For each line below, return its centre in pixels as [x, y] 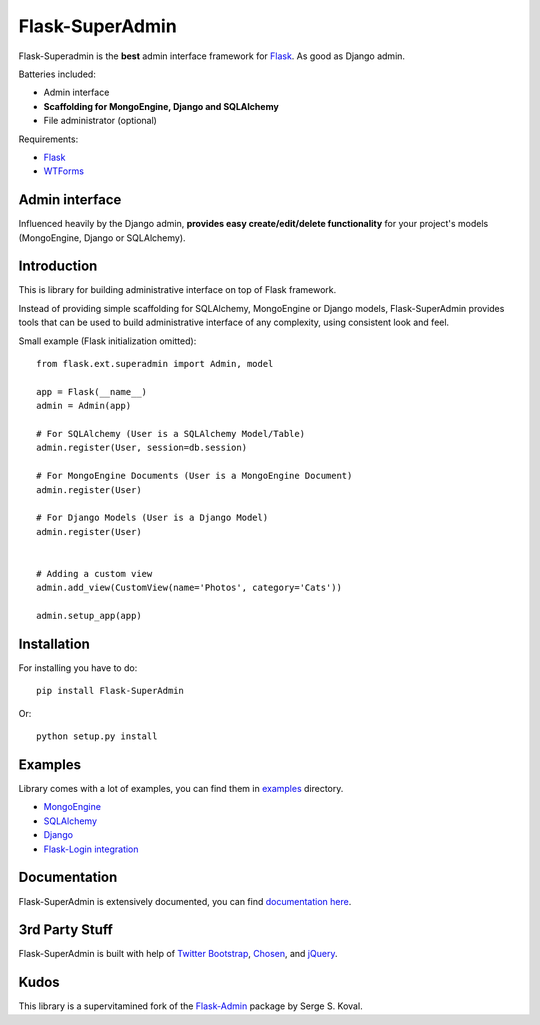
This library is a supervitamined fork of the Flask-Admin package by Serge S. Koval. [191, 1006]
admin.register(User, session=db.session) [142, 448]
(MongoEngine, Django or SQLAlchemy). [102, 237]
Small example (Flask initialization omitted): [107, 341]
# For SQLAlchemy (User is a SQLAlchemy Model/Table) [170, 433]
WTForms [64, 171]
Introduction [58, 266]
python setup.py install [97, 736]
